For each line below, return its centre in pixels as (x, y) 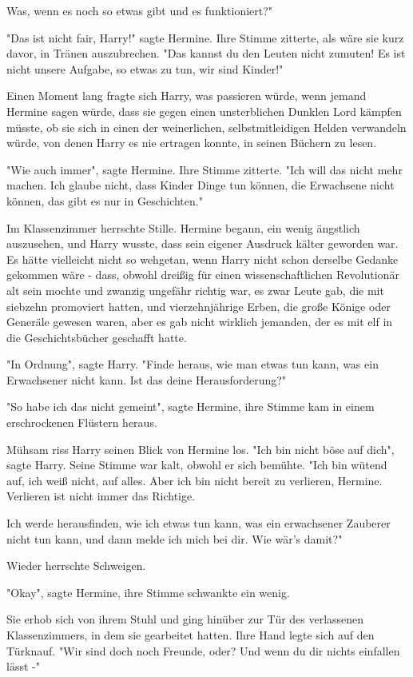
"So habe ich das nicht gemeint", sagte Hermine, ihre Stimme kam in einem (191, 406)
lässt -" (23, 666)
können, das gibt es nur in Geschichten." (105, 200)
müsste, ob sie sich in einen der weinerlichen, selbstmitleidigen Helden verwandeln (206, 127)
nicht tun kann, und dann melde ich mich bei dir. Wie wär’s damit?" (175, 538)
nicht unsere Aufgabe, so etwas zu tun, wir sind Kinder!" (145, 68)
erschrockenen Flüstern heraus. (82, 422)
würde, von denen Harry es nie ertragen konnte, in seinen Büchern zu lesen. (192, 143)
